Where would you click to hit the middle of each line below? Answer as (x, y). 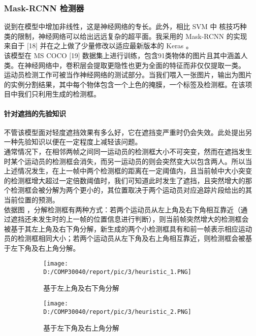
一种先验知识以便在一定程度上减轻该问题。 (73, 142)
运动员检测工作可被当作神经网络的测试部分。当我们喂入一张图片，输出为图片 (128, 75)
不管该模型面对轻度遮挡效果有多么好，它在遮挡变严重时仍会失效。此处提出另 (128, 132)
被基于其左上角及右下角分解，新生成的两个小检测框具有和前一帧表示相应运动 (128, 228)
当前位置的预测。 (32, 199)
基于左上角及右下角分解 (81, 287)
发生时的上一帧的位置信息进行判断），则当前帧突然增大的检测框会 (143, 219)
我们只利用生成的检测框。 (59, 94)
